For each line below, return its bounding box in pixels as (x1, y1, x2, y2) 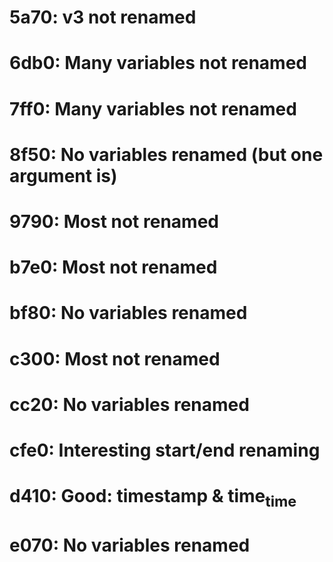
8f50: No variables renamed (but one (9, 143, 324, 166)
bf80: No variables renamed (9, 302, 248, 325)
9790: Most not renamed (9, 210, 219, 233)
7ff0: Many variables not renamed (9, 97, 297, 120)
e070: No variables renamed (9, 534, 251, 556)
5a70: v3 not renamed (9, 6, 197, 29)
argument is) (9, 164, 118, 187)
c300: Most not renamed (9, 347, 221, 370)
